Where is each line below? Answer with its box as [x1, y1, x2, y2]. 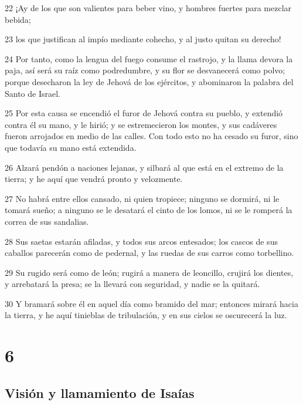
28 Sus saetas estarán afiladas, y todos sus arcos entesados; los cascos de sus [5, 235, 278, 247]
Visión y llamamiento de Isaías [5, 383, 195, 401]
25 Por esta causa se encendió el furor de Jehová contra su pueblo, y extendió [5, 107, 283, 119]
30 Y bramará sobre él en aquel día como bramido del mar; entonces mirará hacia [5, 297, 298, 309]
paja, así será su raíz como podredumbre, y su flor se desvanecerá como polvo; [5, 64, 285, 76]
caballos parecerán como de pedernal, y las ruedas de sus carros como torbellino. [5, 247, 294, 259]
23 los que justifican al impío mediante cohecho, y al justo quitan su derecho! [5, 33, 281, 45]
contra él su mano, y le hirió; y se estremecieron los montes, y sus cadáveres [5, 118, 277, 130]
